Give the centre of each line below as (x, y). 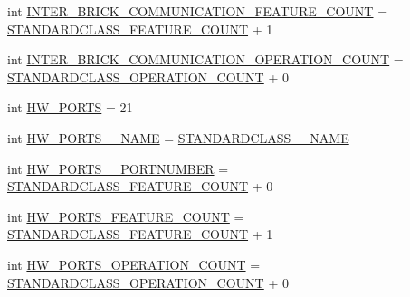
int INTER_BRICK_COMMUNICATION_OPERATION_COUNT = (205, 59)
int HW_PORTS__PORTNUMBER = (118, 168)
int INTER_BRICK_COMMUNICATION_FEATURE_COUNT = (198, 11)
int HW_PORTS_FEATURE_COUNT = (126, 216)
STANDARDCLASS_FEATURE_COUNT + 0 (140, 186)
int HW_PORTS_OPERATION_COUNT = (134, 264)
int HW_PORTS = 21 (70, 107)
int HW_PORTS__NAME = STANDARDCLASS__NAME (178, 137)
